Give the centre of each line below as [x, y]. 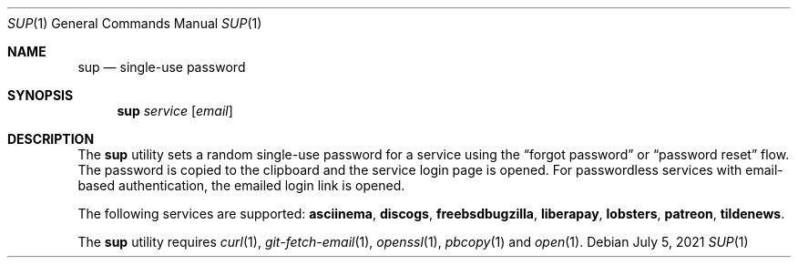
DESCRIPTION [51, 139]
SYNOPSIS [41, 95]
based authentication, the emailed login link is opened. [241, 185]
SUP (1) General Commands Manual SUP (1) [135, 23]
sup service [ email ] [175, 111]
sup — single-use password [162, 67]
